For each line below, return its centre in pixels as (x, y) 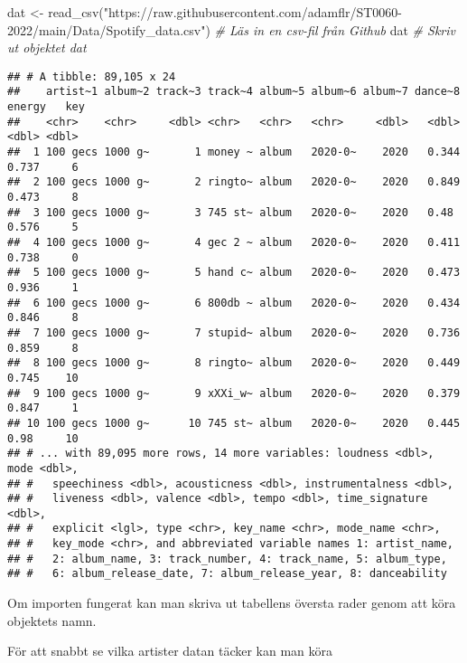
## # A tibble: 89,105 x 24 (92, 76)
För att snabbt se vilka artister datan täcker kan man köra (170, 651)
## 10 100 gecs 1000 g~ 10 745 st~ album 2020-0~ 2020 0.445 (234, 423)
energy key (46, 107)
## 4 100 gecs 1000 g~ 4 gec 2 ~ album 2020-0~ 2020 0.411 (234, 242)
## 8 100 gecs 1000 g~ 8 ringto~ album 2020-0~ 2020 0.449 (234, 363)
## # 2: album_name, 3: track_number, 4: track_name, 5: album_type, (227, 559)
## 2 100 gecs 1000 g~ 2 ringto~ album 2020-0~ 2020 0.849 (234, 182)
